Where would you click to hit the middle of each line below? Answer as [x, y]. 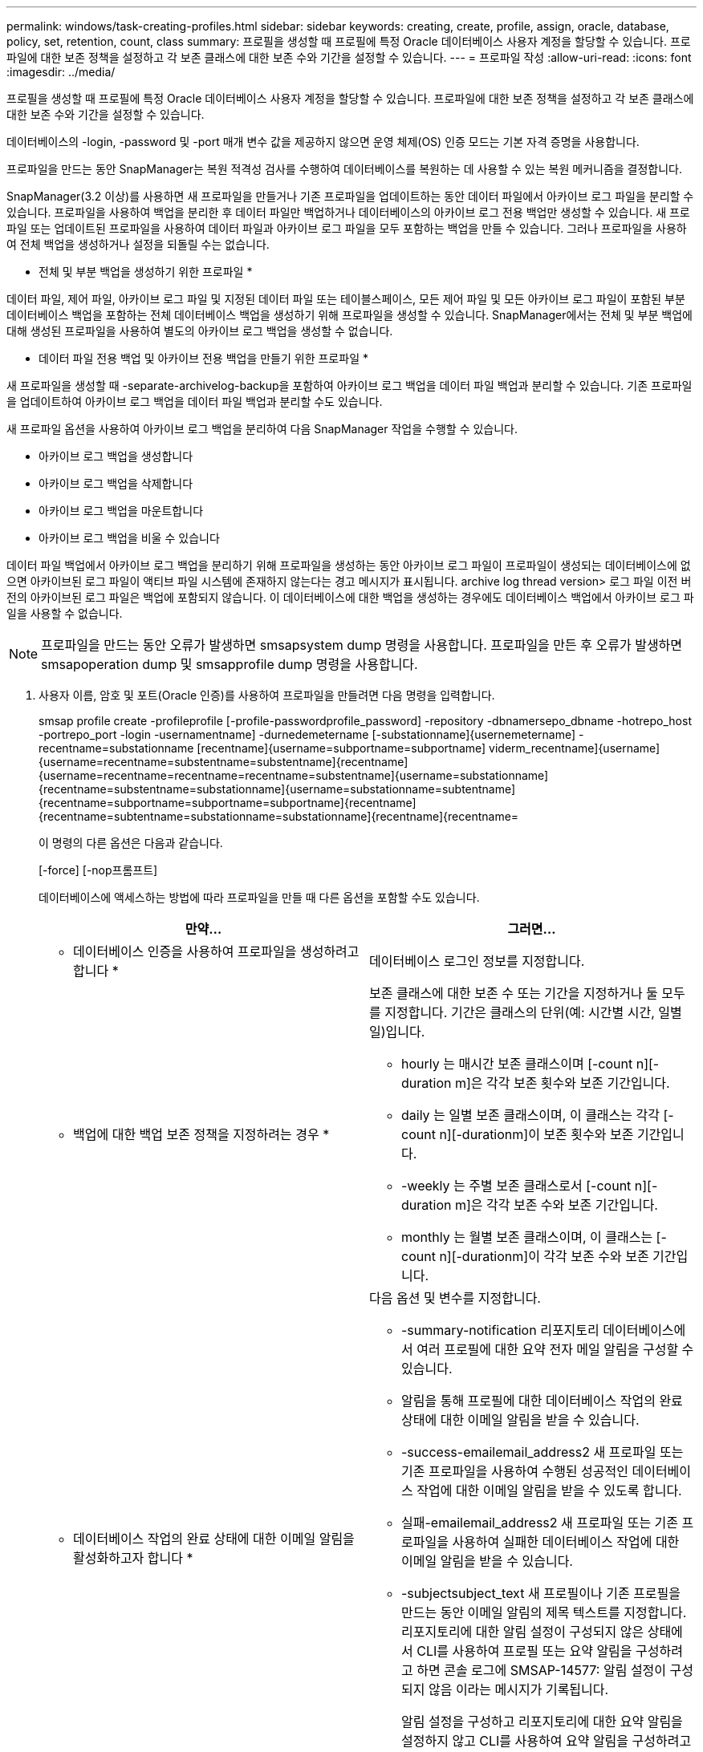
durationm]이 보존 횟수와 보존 [548, 1134]
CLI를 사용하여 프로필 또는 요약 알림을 [524, 1651]
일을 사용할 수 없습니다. [65, 613]
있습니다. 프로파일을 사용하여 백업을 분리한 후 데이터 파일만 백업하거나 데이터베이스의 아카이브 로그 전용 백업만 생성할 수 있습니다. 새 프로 [348, 212]
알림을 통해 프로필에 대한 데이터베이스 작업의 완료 [542, 1401]
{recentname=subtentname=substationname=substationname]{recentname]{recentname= [279, 816]
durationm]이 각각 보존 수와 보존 [555, 1256]
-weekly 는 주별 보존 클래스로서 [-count [516, 1186]
